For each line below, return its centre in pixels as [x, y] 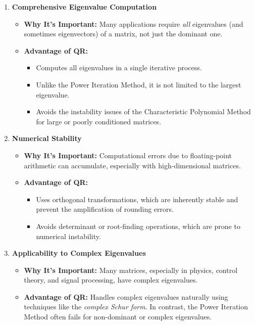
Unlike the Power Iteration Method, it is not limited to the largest [139, 84]
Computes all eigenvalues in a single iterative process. [119, 67]
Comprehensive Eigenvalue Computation [84, 7]
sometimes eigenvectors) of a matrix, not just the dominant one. [123, 34]
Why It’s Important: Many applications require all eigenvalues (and [134, 24]
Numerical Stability [47, 138]
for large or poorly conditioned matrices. [99, 121]
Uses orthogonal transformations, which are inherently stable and [137, 199]
